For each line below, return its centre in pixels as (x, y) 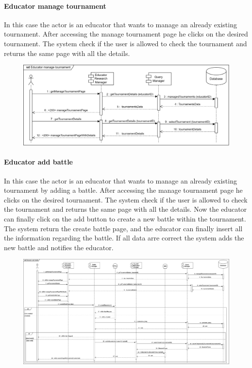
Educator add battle (38, 162)
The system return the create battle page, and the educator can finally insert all (123, 228)
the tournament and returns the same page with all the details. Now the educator (126, 209)
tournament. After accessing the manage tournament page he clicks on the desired (126, 34)
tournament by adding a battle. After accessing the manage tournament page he (123, 190)
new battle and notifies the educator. (59, 247)
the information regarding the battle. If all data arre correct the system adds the (124, 238)
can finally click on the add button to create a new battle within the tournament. (125, 218)
